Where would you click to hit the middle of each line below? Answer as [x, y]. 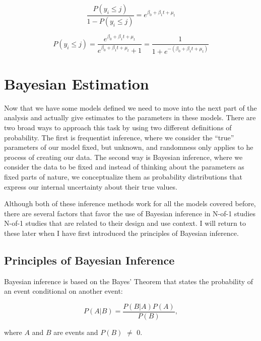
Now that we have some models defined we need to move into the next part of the [130, 107]
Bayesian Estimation [77, 83]
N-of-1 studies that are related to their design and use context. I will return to [125, 223]
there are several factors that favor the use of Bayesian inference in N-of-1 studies [130, 213]
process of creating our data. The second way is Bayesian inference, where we [123, 157]
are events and [76, 332]
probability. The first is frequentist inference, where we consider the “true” [119, 137]
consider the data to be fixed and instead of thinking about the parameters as [124, 167]
